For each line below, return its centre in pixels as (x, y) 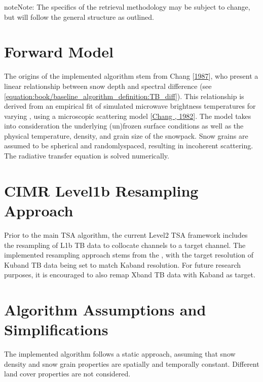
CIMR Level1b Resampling (101, 190)
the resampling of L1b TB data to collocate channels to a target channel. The (125, 245)
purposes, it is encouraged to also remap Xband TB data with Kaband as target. (130, 275)
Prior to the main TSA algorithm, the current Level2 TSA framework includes (126, 234)
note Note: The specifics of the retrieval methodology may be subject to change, (127, 7)
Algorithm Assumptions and (105, 310)
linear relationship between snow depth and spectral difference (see (108, 86)
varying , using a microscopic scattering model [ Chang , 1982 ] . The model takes (128, 116)
